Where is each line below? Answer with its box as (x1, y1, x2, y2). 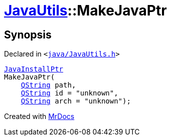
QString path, (21, 81, 76, 89)
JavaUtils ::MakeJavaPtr (4, 2, 167, 19)
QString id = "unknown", (21, 89, 118, 97)
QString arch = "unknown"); (21, 97, 131, 105)
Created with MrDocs (4, 112, 75, 121)
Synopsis (4, 28, 52, 41)
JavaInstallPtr (4, 65, 64, 73)
